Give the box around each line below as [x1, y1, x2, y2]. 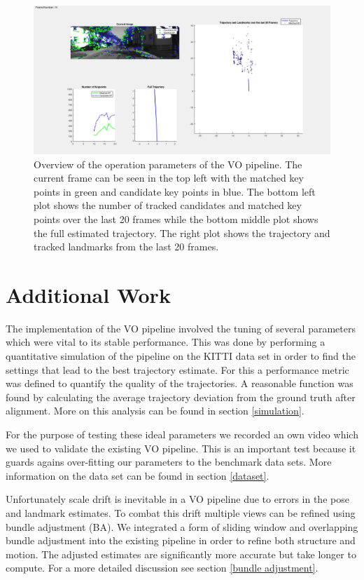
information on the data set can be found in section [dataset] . [6, 468, 269, 483]
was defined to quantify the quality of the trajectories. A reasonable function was [6, 376, 353, 391]
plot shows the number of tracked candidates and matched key [34, 198, 302, 213]
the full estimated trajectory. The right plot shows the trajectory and [34, 225, 330, 240]
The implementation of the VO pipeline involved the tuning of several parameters [6, 321, 356, 335]
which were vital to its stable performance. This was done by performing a [6, 335, 325, 349]
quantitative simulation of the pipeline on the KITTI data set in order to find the [6, 349, 356, 363]
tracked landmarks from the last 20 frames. [34, 239, 219, 254]
